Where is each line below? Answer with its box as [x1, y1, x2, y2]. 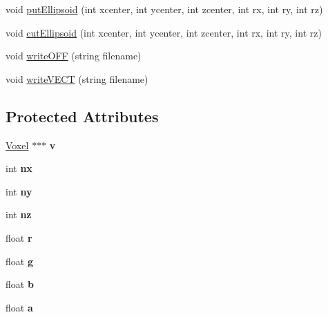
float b [6, 277, 34, 291]
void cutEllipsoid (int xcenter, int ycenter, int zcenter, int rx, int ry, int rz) [6, 25, 322, 39]
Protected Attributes [6, 105, 159, 126]
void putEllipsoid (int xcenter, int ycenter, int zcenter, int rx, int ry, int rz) [6, 2, 323, 16]
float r [6, 230, 32, 244]
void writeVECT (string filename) [6, 71, 148, 86]
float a [6, 300, 33, 314]
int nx [6, 161, 32, 175]
